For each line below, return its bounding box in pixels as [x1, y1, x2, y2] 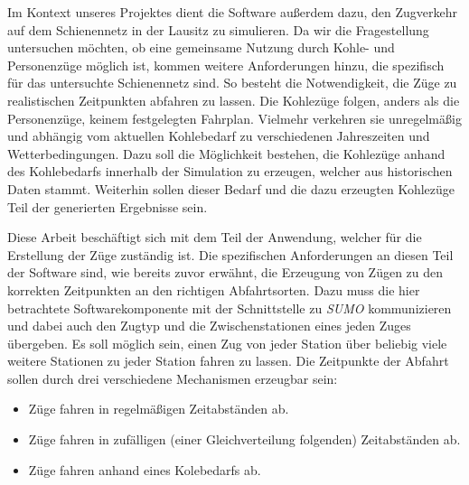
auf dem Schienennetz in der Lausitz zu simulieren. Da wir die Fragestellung [7, 20, 429, 39]
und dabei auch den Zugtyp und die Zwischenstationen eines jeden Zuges [7, 316, 411, 335]
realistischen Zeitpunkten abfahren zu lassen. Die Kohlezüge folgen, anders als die [7, 90, 460, 109]
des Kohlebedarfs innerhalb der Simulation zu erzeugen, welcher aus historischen [7, 162, 453, 181]
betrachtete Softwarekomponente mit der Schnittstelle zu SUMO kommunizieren [7, 298, 452, 317]
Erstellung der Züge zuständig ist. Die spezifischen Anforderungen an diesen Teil [7, 245, 454, 264]
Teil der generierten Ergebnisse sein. [7, 197, 208, 216]
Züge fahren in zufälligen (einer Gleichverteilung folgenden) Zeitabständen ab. [28, 430, 461, 449]
